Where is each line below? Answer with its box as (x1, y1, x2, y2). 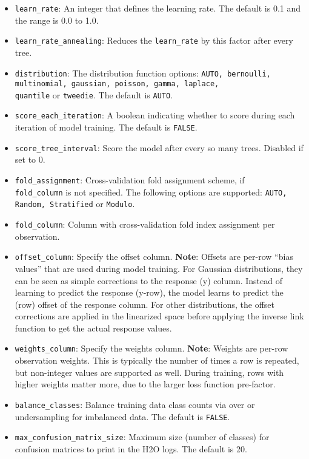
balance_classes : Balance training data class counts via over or (15, 398, 255, 410)
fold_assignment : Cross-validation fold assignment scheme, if (15, 174, 245, 186)
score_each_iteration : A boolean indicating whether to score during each (15, 109, 295, 121)
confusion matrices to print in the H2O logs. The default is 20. (15, 442, 247, 455)
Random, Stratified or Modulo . (15, 197, 135, 210)
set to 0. (15, 153, 45, 166)
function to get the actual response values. (15, 321, 172, 334)
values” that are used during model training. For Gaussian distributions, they (15, 262, 303, 274)
